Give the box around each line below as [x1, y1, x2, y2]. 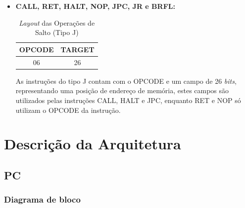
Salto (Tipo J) [35, 27, 79, 37]
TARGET [60, 44, 95, 54]
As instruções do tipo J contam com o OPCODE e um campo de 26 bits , [15, 75, 237, 86]
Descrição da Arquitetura [4, 134, 181, 154]
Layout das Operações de [19, 17, 95, 28]
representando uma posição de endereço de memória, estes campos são [15, 85, 229, 96]
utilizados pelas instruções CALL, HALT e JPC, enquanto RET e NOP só [15, 95, 241, 105]
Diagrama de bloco [4, 193, 81, 206]
